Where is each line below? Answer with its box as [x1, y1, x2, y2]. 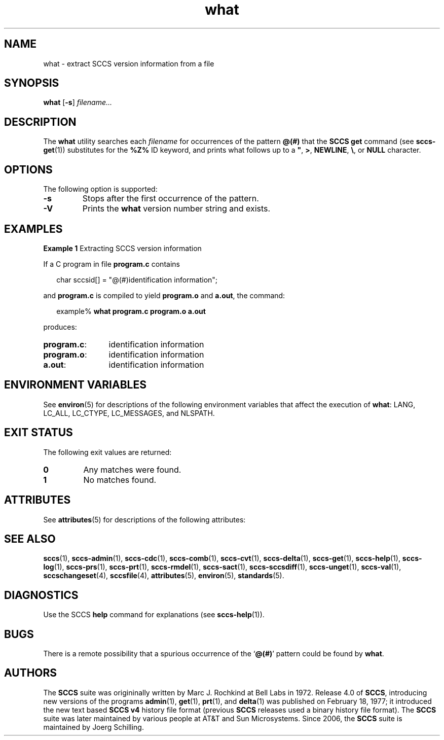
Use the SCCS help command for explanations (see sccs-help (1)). [43, 610, 265, 619]
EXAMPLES [4, 222, 63, 235]
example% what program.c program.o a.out [56, 306, 206, 315]
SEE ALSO [4, 532, 56, 545]
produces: [43, 322, 77, 331]
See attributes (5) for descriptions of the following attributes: [43, 515, 246, 524]
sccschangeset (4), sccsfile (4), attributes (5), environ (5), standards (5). [43, 571, 284, 580]
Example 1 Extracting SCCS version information [43, 243, 202, 253]
